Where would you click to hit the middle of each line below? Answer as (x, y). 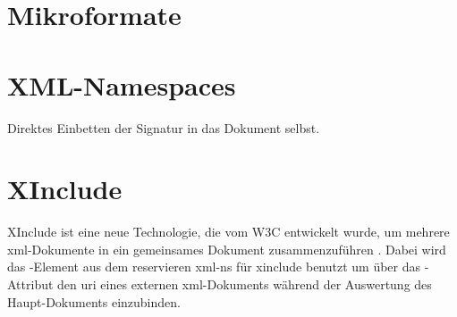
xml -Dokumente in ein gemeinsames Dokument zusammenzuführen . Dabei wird (227, 249)
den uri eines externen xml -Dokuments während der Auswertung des (245, 284)
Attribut (30, 284)
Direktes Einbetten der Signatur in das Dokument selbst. (164, 127)
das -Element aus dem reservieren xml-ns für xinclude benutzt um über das (214, 267)
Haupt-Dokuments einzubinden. (94, 301)
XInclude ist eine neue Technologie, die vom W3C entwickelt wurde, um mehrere (228, 232)
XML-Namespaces (122, 84)
